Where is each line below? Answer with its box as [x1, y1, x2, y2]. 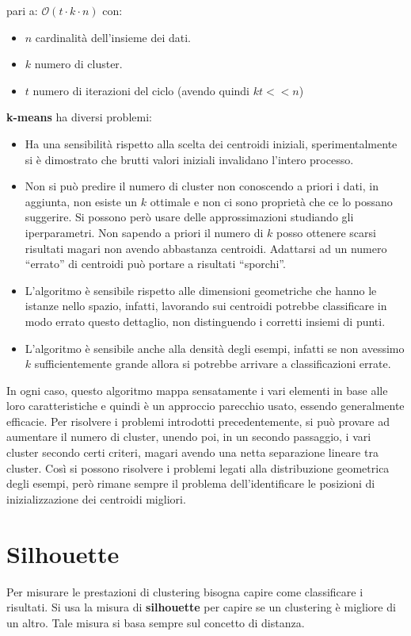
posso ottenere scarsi [276, 224, 376, 240]
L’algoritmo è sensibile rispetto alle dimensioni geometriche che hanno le [25, 282, 377, 298]
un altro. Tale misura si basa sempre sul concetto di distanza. [6, 614, 305, 630]
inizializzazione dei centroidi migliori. [6, 490, 186, 507]
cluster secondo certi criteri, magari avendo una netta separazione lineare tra [6, 444, 379, 461]
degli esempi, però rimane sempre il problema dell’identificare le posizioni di [6, 475, 375, 492]
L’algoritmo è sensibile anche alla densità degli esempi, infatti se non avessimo [25, 339, 405, 356]
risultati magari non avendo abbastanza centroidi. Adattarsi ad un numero [25, 239, 387, 256]
